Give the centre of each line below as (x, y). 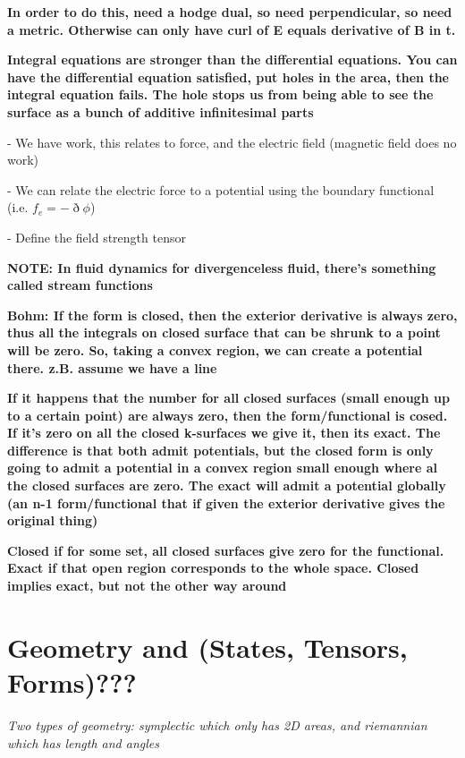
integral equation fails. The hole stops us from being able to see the (220, 94)
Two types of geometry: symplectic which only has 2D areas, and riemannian (217, 724)
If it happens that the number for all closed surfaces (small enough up (228, 398)
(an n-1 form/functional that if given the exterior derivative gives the (226, 502)
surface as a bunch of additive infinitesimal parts (161, 111)
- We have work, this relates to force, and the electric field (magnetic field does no (232, 142)
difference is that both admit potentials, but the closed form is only (220, 450)
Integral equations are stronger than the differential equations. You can (232, 60)
